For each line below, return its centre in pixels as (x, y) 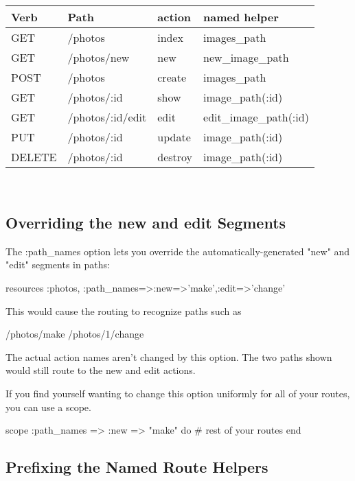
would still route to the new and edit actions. (101, 370)
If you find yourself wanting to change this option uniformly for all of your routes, (178, 393)
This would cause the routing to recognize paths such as (124, 310)
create (172, 77)
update (174, 137)
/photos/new (99, 57)
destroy (175, 157)
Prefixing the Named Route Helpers (137, 467)
